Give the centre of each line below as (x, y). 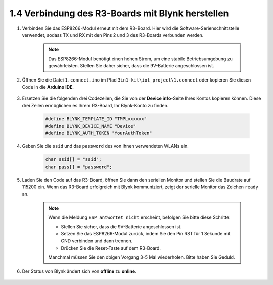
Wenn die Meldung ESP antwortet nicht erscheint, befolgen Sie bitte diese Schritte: (139, 217)
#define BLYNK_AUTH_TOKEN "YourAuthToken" (99, 133)
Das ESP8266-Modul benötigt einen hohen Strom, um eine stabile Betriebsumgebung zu (140, 59)
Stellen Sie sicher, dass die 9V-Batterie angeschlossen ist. (121, 227)
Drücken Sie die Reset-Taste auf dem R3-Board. (111, 248)
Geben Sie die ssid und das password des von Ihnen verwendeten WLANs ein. (105, 146)
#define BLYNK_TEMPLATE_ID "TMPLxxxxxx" (96, 119)
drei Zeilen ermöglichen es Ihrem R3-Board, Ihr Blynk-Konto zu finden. (95, 105)
